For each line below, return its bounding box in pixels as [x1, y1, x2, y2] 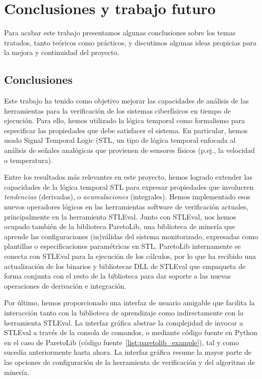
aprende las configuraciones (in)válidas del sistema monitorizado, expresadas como [4, 231, 258, 241]
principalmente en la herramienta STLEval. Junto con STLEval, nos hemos [4, 211, 236, 222]
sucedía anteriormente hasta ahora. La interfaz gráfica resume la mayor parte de [4, 347, 252, 357]
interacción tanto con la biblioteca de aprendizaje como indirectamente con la [4, 307, 243, 317]
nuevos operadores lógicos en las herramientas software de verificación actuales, [4, 201, 248, 212]
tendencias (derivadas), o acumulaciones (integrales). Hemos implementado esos [4, 191, 250, 202]
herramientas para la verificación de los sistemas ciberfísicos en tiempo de [4, 105, 231, 116]
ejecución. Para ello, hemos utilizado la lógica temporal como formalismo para [4, 115, 245, 126]
